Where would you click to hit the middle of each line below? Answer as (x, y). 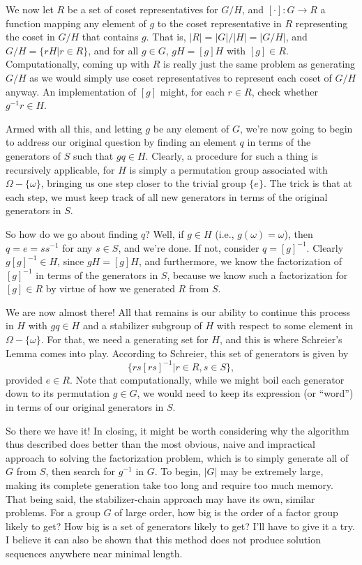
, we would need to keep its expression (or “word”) (245, 393)
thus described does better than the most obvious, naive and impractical (160, 444)
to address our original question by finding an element (121, 142)
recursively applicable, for (60, 169)
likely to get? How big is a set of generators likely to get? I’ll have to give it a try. (180, 526)
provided (24, 379)
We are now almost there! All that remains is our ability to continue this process (178, 311)
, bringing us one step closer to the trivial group (143, 183)
